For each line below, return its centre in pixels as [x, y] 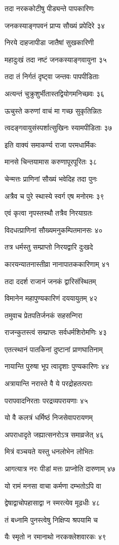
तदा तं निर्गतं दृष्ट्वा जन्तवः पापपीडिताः [52, 76]
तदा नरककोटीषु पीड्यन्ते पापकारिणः [49, 8]
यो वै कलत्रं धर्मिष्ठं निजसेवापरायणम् [49, 417]
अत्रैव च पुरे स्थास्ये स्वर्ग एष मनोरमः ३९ [54, 196]
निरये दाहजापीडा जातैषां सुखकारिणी [49, 42]
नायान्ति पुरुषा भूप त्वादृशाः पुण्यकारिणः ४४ [57, 366]
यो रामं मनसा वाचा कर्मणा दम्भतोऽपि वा [53, 485]
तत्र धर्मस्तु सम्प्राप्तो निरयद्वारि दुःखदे [49, 247]
